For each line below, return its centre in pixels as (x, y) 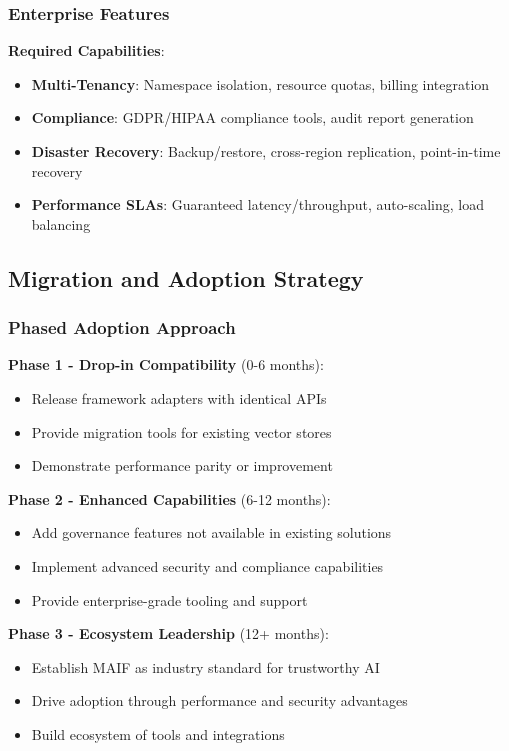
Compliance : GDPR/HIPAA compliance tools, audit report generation (252, 117)
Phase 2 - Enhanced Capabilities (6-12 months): (169, 498)
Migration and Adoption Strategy (186, 277)
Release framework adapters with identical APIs (179, 397)
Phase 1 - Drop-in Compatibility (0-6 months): (166, 364)
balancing (61, 223)
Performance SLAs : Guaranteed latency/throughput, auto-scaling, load (257, 204)
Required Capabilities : (86, 50)
